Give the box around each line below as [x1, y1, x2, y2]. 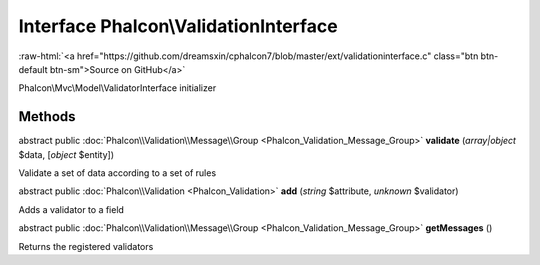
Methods [18, 108, 76, 125]
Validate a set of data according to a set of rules [18, 167, 217, 179]
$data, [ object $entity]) [18, 148, 115, 160]
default [18, 63, 49, 75]
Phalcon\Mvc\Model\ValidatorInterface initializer [18, 82, 217, 94]
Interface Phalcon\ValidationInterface [18, 15, 339, 37]
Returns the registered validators [18, 240, 154, 252]
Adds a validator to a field [18, 203, 125, 215]
